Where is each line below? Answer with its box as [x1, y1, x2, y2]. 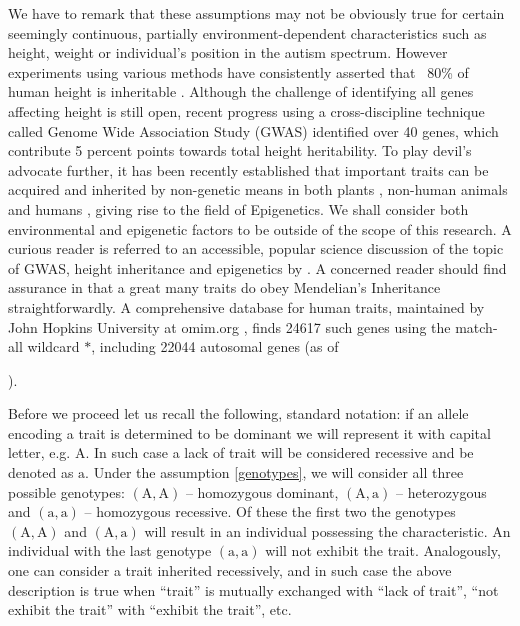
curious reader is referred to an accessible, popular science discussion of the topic [8, 238, 504, 259]
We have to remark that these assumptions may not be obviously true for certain [8, 3, 505, 23]
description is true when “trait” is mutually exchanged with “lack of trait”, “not [8, 579, 499, 600]
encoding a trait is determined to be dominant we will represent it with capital [8, 422, 491, 443]
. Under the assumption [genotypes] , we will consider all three [85, 462, 464, 483]
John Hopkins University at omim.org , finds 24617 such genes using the [8, 316, 451, 337]
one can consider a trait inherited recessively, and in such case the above [8, 560, 452, 581]
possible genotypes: [8, 481, 125, 502]
